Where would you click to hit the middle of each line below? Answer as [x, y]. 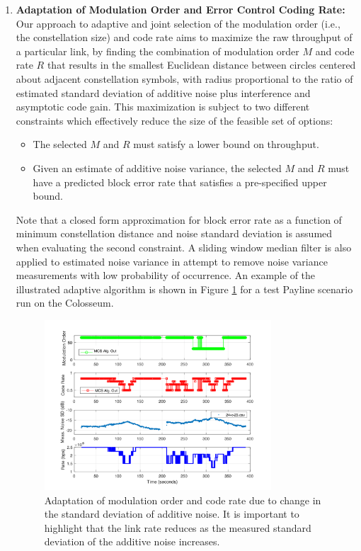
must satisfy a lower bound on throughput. [226, 144]
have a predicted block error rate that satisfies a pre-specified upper [180, 182]
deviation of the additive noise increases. [132, 541]
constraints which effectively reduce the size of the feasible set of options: [174, 120]
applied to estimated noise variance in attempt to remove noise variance [172, 261]
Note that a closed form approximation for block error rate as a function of [179, 219]
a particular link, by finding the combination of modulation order [157, 51]
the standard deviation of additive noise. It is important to [172, 514]
